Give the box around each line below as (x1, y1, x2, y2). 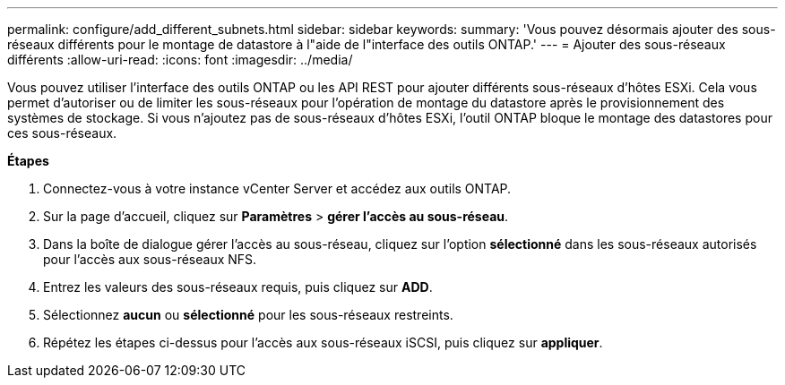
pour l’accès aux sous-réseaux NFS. (43, 252, 257, 267)
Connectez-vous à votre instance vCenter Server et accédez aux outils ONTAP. (43, 181, 512, 196)
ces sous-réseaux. (7, 125, 117, 141)
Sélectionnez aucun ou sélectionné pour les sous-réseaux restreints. (43, 307, 453, 322)
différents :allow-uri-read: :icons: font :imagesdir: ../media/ (7, 52, 353, 67)
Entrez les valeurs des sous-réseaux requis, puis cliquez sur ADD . (43, 279, 433, 295)
